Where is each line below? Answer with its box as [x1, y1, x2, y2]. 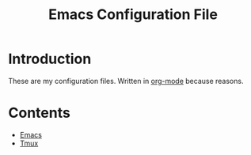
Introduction [8, 50, 92, 68]
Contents [8, 104, 71, 122]
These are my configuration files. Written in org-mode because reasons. [8, 76, 244, 85]
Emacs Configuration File [48, 6, 218, 24]
